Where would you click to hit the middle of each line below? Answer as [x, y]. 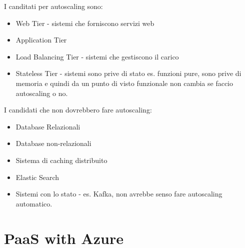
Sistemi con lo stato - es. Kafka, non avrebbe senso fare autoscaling [119, 194]
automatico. [34, 203]
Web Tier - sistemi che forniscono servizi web [85, 23]
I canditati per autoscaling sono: [53, 6]
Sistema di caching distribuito [61, 160]
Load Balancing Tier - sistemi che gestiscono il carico [97, 56]
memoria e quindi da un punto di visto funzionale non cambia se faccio [124, 83]
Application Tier [41, 40]
